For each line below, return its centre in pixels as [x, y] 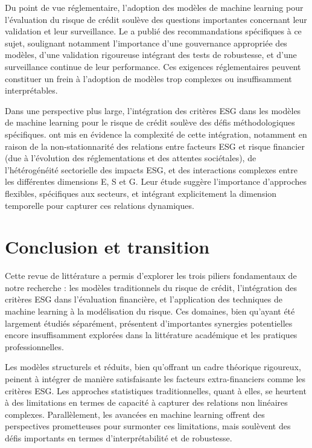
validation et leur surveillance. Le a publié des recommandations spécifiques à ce [153, 31]
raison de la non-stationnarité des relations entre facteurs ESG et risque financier [155, 146]
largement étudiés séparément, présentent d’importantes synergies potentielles [149, 323]
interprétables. [31, 90]
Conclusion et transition [107, 247]
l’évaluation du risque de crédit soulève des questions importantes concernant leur [156, 19]
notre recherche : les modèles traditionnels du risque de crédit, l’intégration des [151, 287]
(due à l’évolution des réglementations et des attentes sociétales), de [131, 158]
